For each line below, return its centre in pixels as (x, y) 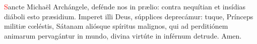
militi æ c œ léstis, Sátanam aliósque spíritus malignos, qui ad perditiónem (116, 26)
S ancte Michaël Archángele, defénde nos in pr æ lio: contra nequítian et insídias (125, 6)
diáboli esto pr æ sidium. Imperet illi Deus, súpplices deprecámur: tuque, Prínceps (129, 16)
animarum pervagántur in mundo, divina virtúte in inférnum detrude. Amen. (123, 35)
